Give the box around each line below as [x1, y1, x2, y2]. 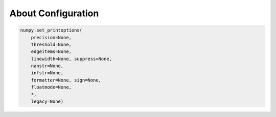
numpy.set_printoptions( [20, 27, 83, 33]
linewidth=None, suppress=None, [31, 56, 112, 62]
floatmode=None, [31, 84, 72, 90]
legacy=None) [31, 99, 64, 104]
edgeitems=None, [31, 49, 72, 54]
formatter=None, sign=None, [31, 77, 102, 83]
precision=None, [31, 35, 72, 40]
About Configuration [9, 8, 99, 19]
